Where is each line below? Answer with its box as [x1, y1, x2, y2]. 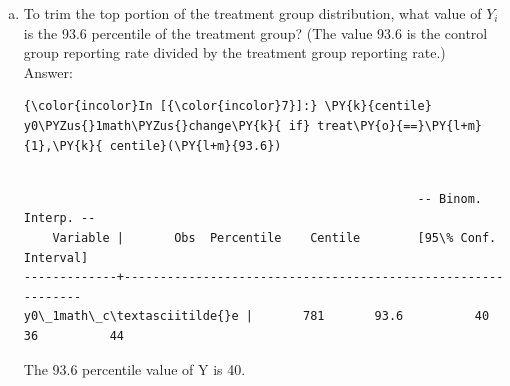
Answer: [23, 61, 73, 82]
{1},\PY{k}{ [23, 138, 103, 153]
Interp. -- [23, 211, 96, 226]
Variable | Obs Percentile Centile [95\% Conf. [52, 230, 497, 245]
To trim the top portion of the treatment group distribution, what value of [23, 3, 482, 23]
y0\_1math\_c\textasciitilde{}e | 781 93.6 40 [23, 309, 490, 324]
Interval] [23, 250, 89, 265]
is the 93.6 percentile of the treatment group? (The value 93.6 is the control [23, 22, 488, 43]
